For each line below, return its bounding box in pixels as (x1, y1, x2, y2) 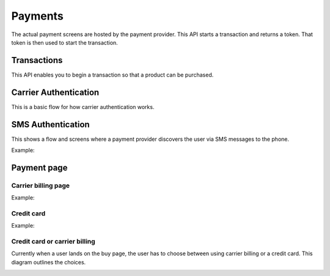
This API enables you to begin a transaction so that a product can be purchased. (11, 71, 214, 78)
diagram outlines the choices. (11, 258, 86, 266)
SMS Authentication (11, 119, 90, 130)
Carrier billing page (11, 181, 70, 190)
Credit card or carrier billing (11, 237, 96, 246)
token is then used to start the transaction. (11, 39, 119, 46)
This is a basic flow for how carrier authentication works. (11, 103, 155, 110)
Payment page (11, 162, 68, 173)
